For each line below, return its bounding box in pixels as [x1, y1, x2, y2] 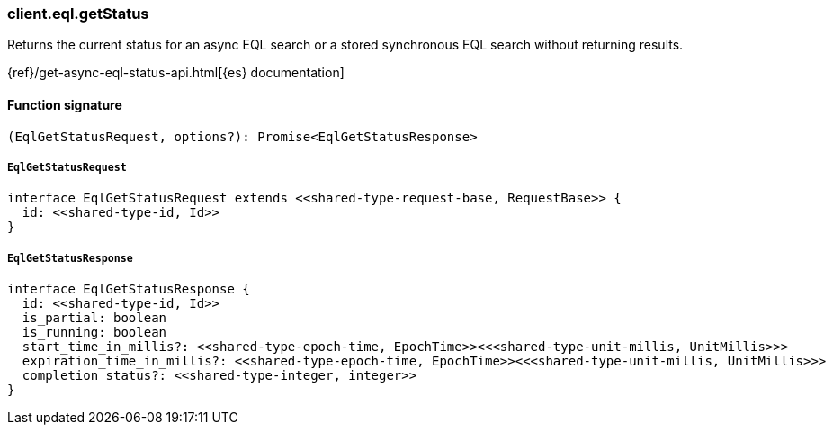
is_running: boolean [22, 325, 167, 340]
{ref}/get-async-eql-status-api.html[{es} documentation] [7, 65, 345, 81]
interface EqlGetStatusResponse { [7, 282, 250, 297]
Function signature [7, 96, 122, 112]
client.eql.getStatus [7, 4, 149, 22]
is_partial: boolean [22, 310, 167, 326]
